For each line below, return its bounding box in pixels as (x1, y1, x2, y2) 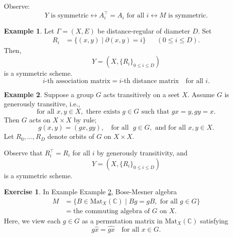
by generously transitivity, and (97, 148, 188, 158)
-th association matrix (45, 77, 111, 85)
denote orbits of (47, 131, 94, 141)
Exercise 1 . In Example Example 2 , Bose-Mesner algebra (4, 186, 177, 197)
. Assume (187, 89, 215, 99)
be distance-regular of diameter (97, 25, 190, 35)
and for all (155, 124, 186, 132)
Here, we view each (4, 215, 61, 225)
